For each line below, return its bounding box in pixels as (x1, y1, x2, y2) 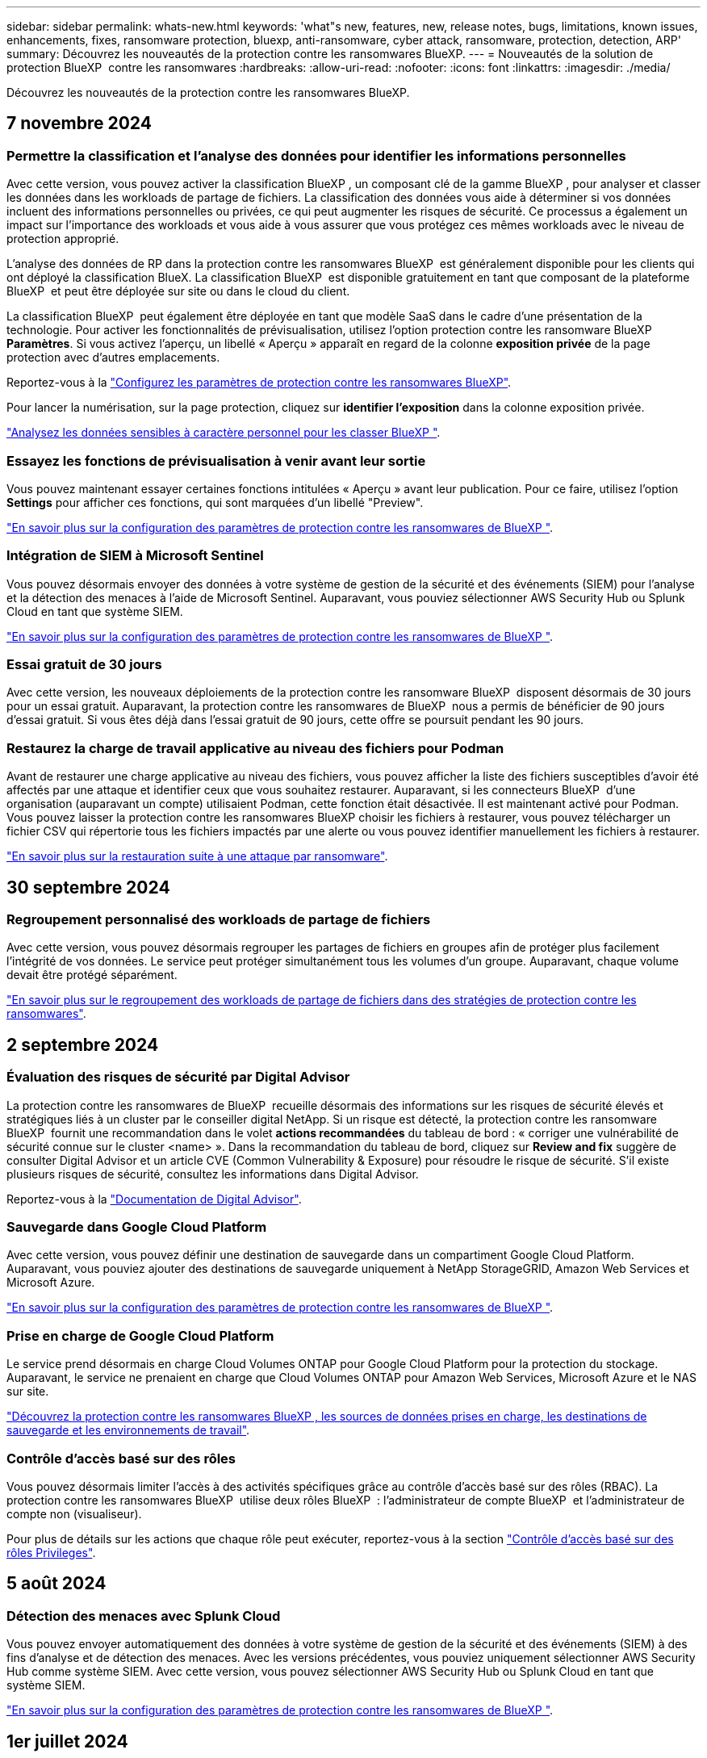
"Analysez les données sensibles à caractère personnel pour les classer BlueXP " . (6, 425, 441, 440)
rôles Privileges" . (6, 1545, 96, 1559)
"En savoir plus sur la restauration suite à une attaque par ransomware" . (6, 849, 388, 864)
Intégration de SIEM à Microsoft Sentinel (6, 547, 264, 564)
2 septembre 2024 (6, 1034, 159, 1055)
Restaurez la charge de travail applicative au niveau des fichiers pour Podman (6, 739, 504, 756)
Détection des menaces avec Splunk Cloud (6, 1607, 281, 1624)
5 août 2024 (6, 1573, 107, 1594)
